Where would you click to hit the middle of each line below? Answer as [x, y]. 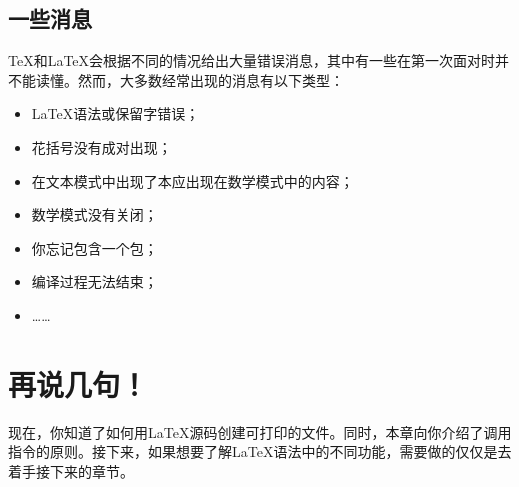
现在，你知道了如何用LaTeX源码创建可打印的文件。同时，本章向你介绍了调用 [260, 431]
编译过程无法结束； [94, 281]
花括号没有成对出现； [101, 146]
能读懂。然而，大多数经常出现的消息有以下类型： [182, 79]
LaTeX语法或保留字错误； [115, 113]
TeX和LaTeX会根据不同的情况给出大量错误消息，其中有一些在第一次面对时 [252, 60]
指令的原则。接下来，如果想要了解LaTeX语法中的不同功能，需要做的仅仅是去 [260, 451]
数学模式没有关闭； [94, 214]
